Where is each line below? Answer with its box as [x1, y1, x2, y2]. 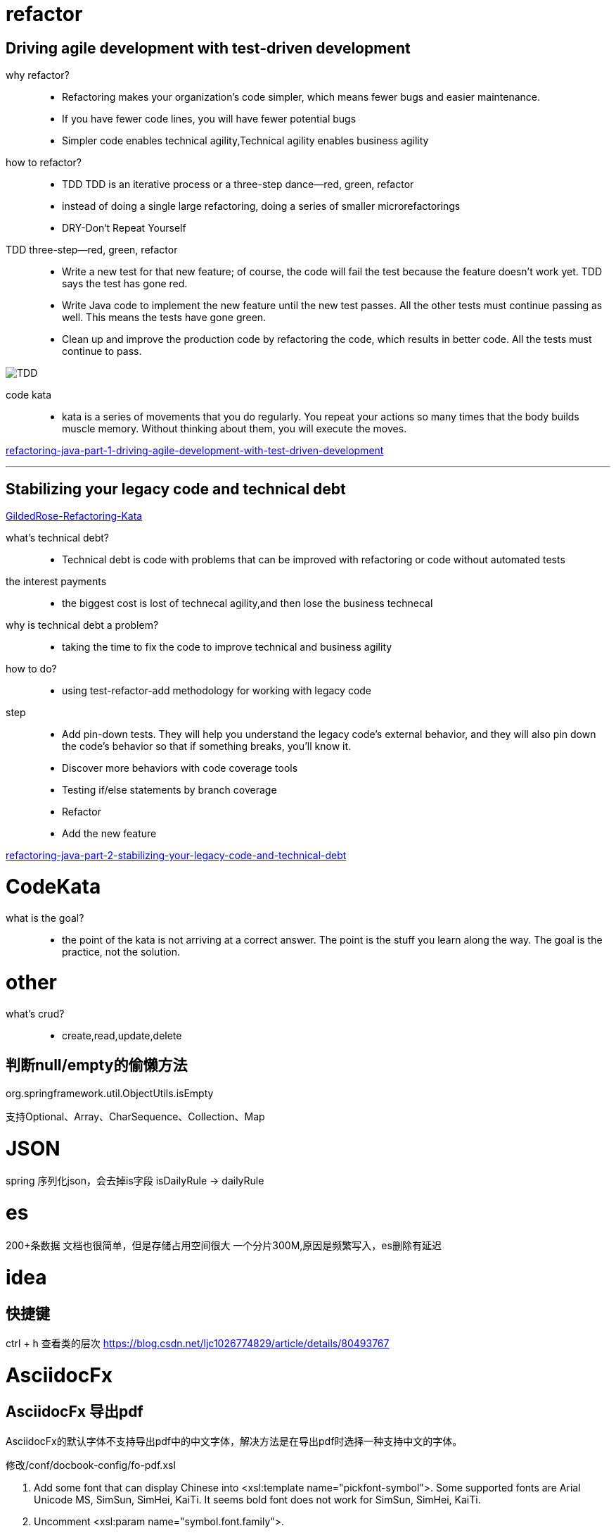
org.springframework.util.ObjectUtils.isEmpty [6, 1087, 214, 1099]
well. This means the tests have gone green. [62, 311, 267, 324]
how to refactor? [6, 156, 82, 169]
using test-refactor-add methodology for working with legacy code [62, 684, 372, 697]
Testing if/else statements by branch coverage [62, 784, 277, 796]
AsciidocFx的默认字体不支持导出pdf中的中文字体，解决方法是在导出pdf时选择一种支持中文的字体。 [6, 1434, 463, 1447]
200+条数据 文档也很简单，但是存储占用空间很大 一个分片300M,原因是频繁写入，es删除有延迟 [6, 1239, 442, 1251]
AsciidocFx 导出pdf [6, 1403, 143, 1421]
